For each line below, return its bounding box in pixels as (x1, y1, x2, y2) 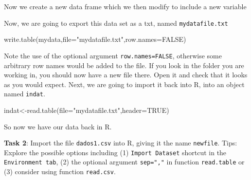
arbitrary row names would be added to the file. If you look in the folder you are (4, 60, 244, 70)
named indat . (4, 89, 45, 99)
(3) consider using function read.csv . (4, 166, 116, 177)
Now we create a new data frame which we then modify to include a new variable (4, 1, 247, 11)
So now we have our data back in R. (4, 121, 112, 131)
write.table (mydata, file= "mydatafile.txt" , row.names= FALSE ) (4, 34, 186, 44)
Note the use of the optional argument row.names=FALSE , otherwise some (4, 50, 222, 60)
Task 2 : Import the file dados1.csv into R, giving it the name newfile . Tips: (4, 138, 237, 148)
